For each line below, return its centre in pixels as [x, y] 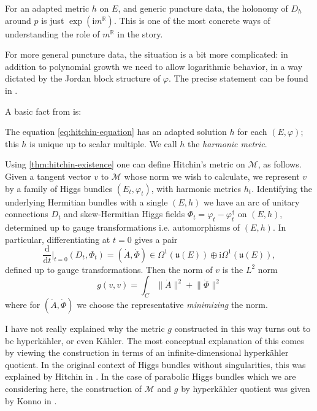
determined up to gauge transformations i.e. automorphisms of [123, 227]
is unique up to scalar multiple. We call [103, 143]
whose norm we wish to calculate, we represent [212, 176]
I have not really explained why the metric [85, 328]
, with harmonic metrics [196, 188]
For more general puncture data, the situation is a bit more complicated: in [147, 54]
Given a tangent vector [48, 176]
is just [53, 20]
